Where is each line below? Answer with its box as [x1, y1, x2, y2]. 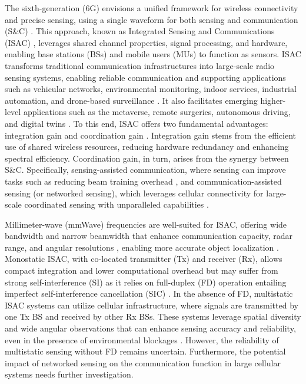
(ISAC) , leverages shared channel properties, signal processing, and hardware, [5, 36, 288, 48]
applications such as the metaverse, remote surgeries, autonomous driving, [23, 106, 291, 118]
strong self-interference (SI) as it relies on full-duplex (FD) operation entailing [5, 275, 287, 288]
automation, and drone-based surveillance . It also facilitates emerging [5, 94, 258, 106]
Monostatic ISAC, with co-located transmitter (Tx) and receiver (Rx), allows [5, 252, 282, 265]
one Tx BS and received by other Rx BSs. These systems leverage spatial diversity [5, 310, 301, 323]
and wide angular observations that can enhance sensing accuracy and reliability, [5, 322, 296, 334]
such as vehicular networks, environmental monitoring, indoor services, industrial [5, 83, 297, 95]
